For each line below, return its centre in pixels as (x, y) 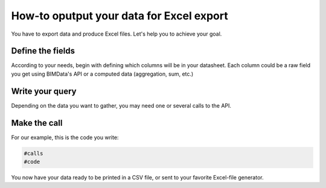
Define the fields (43, 51)
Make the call (37, 123)
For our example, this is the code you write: (65, 137)
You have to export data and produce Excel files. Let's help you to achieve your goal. (117, 34)
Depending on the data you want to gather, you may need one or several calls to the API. (121, 105)
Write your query (44, 91)
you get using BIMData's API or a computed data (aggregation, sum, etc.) (102, 74)
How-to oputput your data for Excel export (120, 16)
